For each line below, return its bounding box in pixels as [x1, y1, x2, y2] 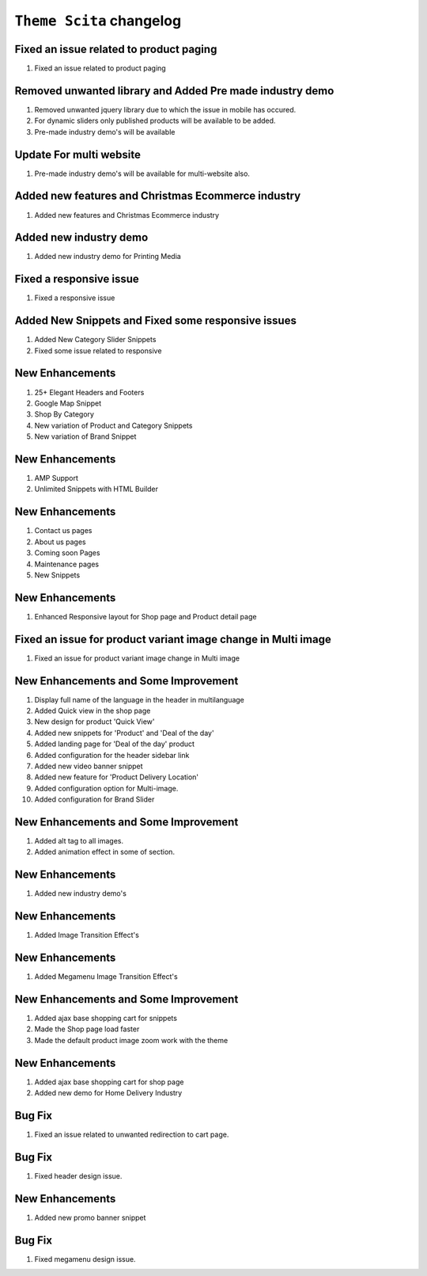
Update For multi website [14, 147, 142, 162]
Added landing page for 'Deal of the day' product [34, 739, 195, 748]
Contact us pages [34, 526, 93, 535]
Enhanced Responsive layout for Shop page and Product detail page [34, 611, 257, 621]
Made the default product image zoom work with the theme [34, 1035, 229, 1045]
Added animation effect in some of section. [34, 847, 176, 857]
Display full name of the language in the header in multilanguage [34, 695, 245, 704]
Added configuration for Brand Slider [34, 794, 155, 804]
